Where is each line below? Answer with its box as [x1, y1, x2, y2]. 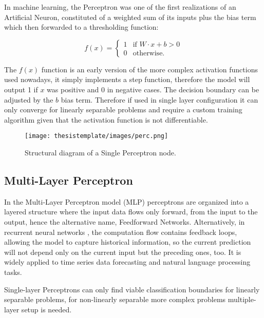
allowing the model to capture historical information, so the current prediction [4, 236, 251, 247]
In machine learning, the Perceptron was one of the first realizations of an [4, 2, 236, 12]
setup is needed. [21, 304, 72, 314]
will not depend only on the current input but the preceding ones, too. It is [4, 246, 241, 257]
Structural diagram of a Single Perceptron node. [25, 147, 176, 157]
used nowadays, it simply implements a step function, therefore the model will [4, 74, 250, 85]
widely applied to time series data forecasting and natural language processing [4, 256, 251, 267]
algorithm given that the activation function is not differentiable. [4, 114, 208, 125]
